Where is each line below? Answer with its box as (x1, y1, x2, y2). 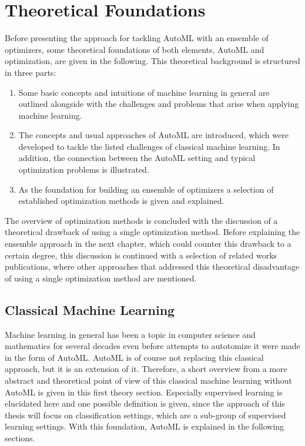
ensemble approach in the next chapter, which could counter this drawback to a (5, 237, 291, 250)
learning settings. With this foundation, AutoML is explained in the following (5, 420, 284, 432)
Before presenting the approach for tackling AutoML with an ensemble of (5, 32, 269, 44)
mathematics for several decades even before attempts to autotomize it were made (5, 340, 300, 352)
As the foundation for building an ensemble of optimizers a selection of (18, 183, 274, 195)
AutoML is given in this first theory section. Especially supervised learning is (5, 385, 283, 398)
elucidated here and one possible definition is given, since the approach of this (5, 397, 285, 410)
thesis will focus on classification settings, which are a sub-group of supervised (5, 408, 286, 421)
